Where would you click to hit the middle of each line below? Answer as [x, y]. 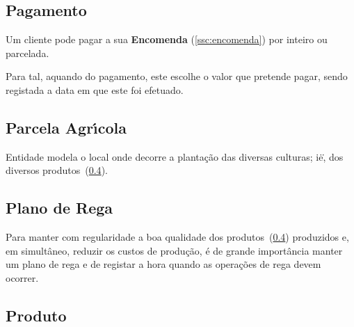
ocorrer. [22, 277]
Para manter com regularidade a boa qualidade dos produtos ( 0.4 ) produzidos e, [177, 237]
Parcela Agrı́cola [66, 127]
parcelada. [27, 53]
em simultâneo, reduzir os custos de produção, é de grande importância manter [174, 250]
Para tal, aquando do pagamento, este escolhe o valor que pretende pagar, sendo [177, 76]
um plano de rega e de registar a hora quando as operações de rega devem [163, 264]
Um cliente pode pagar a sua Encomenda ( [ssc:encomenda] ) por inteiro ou [167, 39]
